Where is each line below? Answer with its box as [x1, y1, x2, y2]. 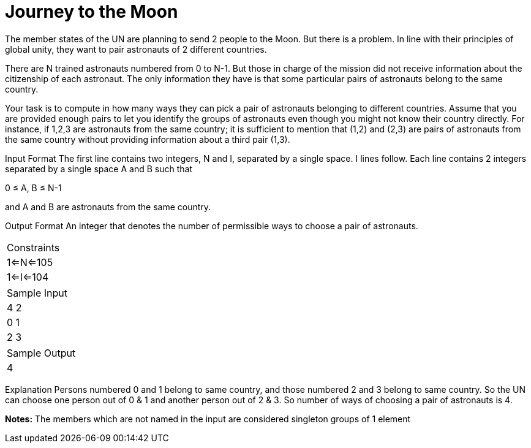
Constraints [7, 241, 60, 254]
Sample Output [7, 346, 76, 359]
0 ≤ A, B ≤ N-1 [5, 182, 62, 193]
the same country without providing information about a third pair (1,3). [5, 134, 290, 145]
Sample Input [7, 286, 68, 299]
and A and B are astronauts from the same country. [5, 201, 211, 212]
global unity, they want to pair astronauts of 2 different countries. [5, 44, 267, 55]
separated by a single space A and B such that [5, 163, 192, 174]
